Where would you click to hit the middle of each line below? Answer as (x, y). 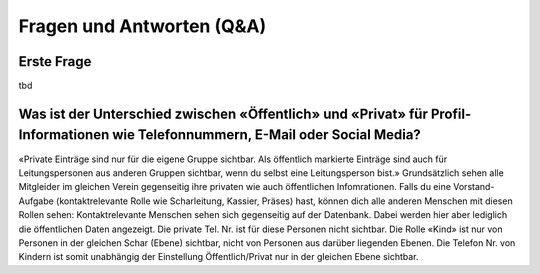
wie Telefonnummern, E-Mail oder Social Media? (266, 135)
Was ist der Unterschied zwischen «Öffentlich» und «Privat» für (223, 113)
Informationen (64, 135)
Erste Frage (55, 61)
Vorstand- (474, 187)
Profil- (451, 113)
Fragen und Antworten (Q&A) (142, 26)
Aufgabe (36, 201)
